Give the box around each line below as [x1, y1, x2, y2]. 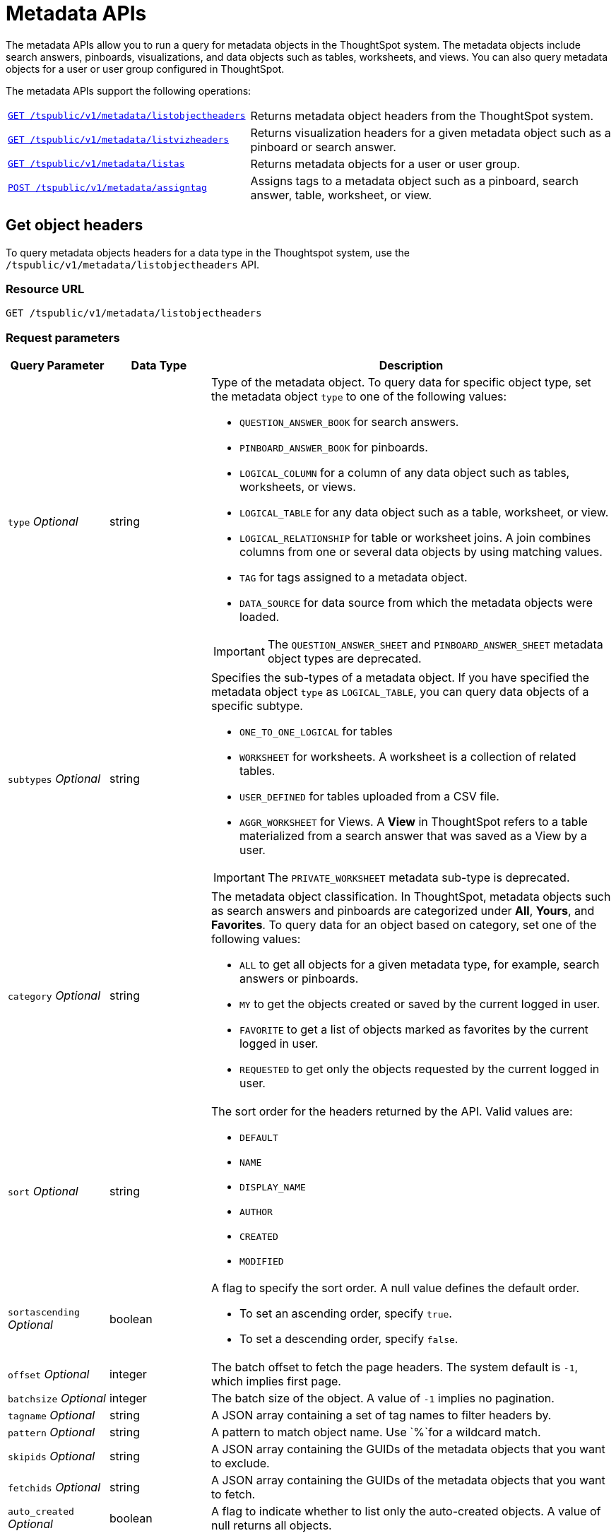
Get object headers [6, 216, 143, 235]
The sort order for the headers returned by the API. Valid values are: [211, 1104, 573, 1119]
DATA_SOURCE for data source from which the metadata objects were [239, 596, 593, 610]
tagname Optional [8, 1408, 95, 1423]
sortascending [8, 1306, 80, 1318]
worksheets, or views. [239, 480, 356, 495]
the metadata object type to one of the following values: [211, 389, 507, 404]
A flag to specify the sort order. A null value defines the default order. [211, 1281, 580, 1296]
